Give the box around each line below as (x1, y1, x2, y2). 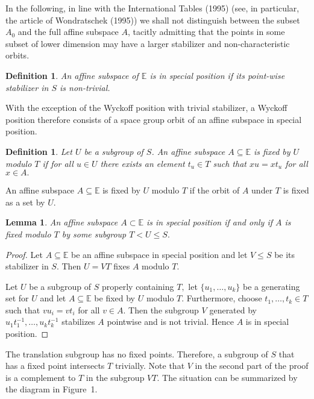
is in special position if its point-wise (149, 69, 285, 81)
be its (274, 248, 295, 260)
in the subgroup (86, 371, 145, 383)
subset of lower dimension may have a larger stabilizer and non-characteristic (5, 37, 290, 49)
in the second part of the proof (195, 359, 309, 372)
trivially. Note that (115, 359, 185, 372)
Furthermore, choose (186, 292, 262, 304)
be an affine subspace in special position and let (71, 248, 248, 260)
